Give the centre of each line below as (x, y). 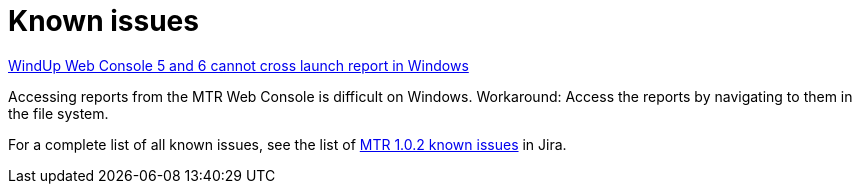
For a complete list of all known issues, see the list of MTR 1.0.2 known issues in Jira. (287, 144)
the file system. (58, 113)
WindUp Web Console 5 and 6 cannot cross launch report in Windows (238, 65)
